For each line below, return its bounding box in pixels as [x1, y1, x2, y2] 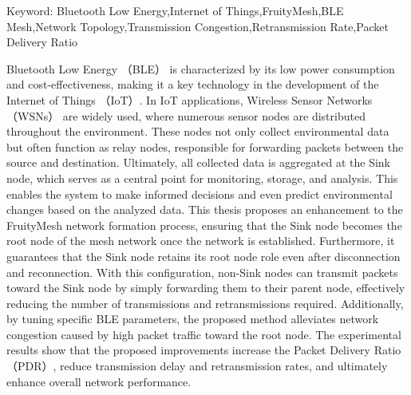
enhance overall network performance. [6, 373, 192, 389]
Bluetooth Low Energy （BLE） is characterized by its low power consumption [6, 60, 395, 77]
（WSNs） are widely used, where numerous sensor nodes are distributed [6, 107, 366, 124]
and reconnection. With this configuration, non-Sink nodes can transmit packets [6, 263, 398, 280]
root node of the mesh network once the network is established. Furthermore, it [6, 232, 395, 249]
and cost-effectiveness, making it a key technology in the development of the [6, 76, 379, 93]
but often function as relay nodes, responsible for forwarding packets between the [6, 138, 404, 155]
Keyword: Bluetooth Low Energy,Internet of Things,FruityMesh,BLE [6, 2, 344, 18]
